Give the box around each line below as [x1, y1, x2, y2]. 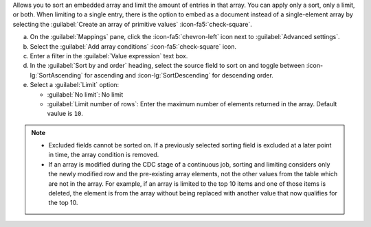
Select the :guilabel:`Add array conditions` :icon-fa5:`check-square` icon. [30, 42, 237, 51]
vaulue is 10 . [47, 110, 84, 118]
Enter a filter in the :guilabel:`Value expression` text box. [30, 51, 188, 60]
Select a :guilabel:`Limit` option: [30, 81, 120, 89]
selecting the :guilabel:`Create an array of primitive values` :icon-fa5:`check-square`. [12, 20, 252, 28]
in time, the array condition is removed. [48, 151, 159, 159]
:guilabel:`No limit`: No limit [47, 90, 124, 99]
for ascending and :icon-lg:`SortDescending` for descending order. [84, 71, 274, 79]
